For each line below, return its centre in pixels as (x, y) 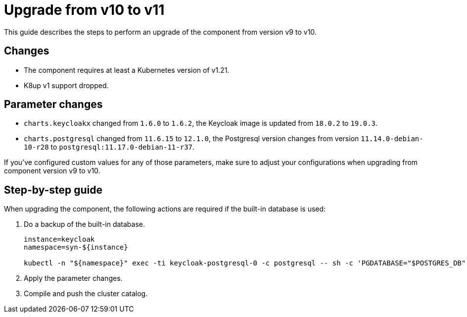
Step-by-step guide (53, 190)
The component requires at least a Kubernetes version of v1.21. (127, 70)
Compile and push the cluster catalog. (86, 294)
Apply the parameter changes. (73, 278)
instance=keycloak (59, 239)
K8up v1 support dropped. (66, 85)
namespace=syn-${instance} (76, 247)
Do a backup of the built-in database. (85, 224)
